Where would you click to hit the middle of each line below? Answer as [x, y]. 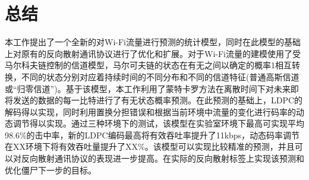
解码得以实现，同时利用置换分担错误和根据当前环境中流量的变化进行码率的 [150, 111]
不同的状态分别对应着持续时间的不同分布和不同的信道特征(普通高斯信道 [160, 76]
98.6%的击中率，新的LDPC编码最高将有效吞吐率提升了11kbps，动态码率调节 [152, 135]
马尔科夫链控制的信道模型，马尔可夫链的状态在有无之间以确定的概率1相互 [148, 65]
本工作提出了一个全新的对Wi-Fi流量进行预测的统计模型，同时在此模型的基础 [153, 42]
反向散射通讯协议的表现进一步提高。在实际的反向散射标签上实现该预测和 [163, 158]
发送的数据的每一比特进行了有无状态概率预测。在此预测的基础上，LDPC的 [158, 100]
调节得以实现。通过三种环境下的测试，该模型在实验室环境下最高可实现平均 [158, 123]
